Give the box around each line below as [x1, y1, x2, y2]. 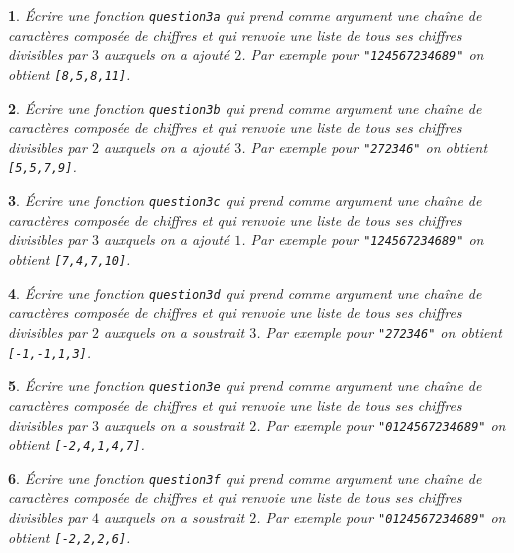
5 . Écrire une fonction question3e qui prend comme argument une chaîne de [8, 375, 482, 396]
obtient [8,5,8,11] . [8, 63, 131, 84]
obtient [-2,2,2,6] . [8, 526, 131, 547]
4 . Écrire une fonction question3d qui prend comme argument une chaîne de [8, 282, 482, 303]
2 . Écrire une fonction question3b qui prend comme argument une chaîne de [8, 97, 482, 118]
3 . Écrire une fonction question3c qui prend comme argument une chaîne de [8, 190, 482, 211]
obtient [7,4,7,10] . [8, 249, 131, 270]
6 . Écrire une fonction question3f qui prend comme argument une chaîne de [8, 467, 482, 488]
